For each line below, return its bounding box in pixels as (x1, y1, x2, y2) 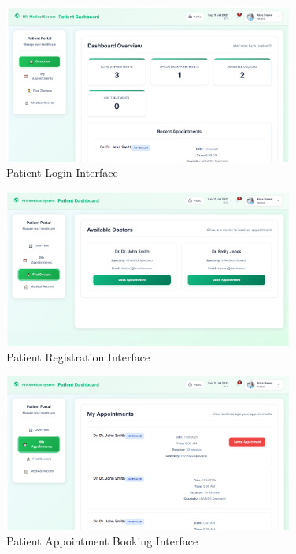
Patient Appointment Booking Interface (6, 533, 198, 549)
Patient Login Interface (6, 164, 118, 181)
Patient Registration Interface (6, 348, 150, 365)
